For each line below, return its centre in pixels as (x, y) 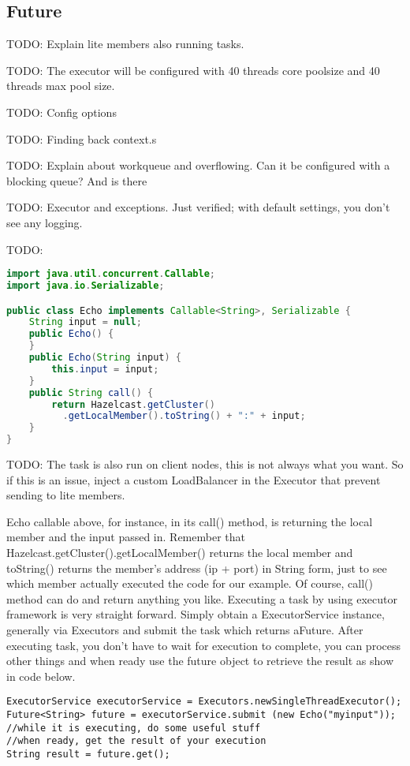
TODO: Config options (61, 112)
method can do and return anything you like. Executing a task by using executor (202, 598)
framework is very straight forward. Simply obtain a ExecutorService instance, (196, 614)
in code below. (41, 676)
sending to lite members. (66, 495)
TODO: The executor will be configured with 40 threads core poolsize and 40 (193, 70)
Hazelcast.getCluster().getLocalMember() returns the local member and (180, 553)
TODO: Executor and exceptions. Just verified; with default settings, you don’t (198, 207)
